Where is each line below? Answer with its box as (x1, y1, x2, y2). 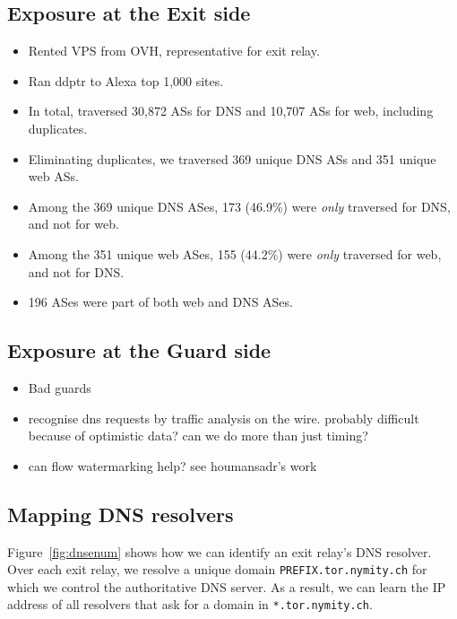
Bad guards (28, 378, 91, 397)
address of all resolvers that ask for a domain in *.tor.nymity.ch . (7, 595, 373, 614)
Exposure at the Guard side (7, 336, 272, 364)
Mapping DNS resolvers (7, 500, 234, 527)
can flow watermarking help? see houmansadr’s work (28, 456, 317, 475)
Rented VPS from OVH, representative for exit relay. (28, 41, 320, 60)
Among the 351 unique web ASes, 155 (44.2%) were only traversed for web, (28, 244, 442, 263)
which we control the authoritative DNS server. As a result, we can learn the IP (7, 577, 446, 596)
